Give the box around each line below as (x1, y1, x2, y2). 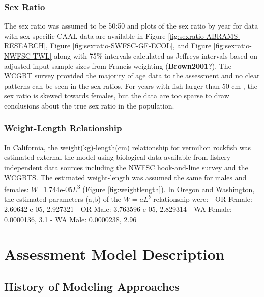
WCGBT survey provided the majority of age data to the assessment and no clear (4, 70, 260, 81)
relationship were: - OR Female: (153, 194, 252, 204)
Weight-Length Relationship (4, 122, 122, 134)
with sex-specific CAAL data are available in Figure (4, 30, 166, 41)
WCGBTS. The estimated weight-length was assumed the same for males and (4, 172, 247, 182)
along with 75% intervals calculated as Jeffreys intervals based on (54, 50, 258, 61)
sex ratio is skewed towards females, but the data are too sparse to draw (4, 90, 229, 101)
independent (4, 161, 42, 172)
